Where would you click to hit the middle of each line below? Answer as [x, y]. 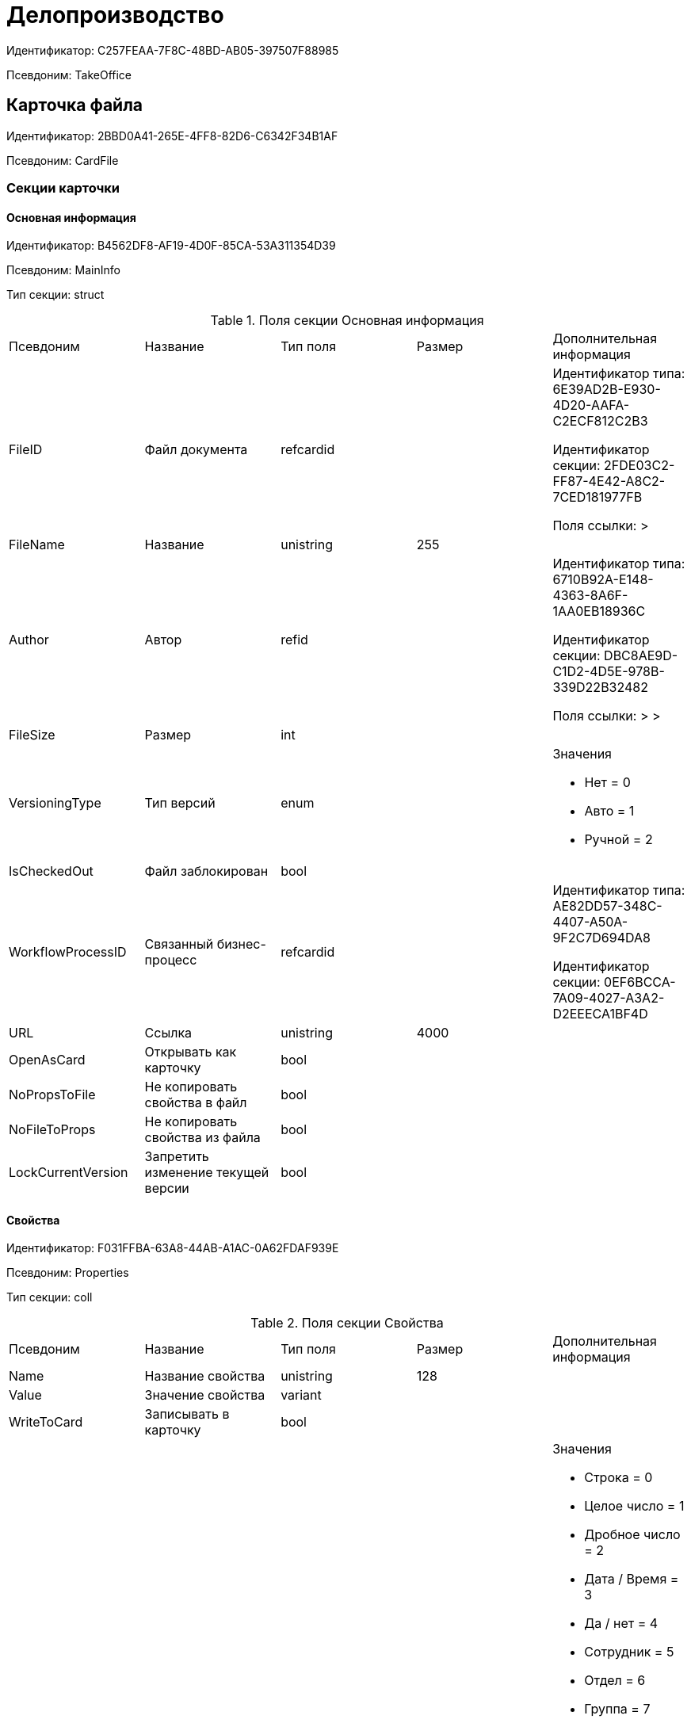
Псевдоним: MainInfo [63, 270]
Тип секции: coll [50, 1297]
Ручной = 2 [618, 840]
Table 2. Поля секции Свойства [347, 1323]
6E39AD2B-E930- [607, 390]
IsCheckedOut [51, 871]
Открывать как [191, 1052]
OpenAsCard [47, 1060]
